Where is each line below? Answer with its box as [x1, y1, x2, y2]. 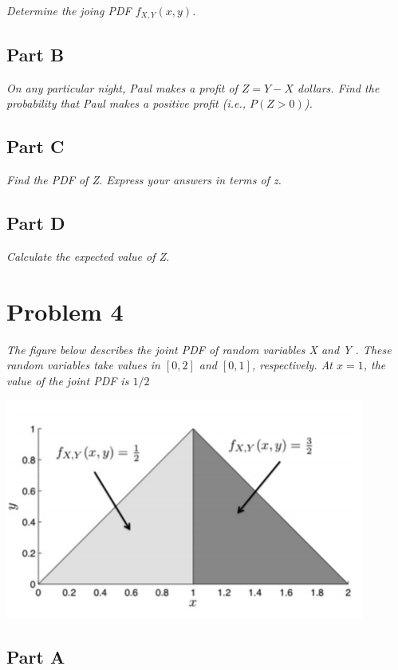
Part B [6, 41, 65, 66]
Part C [6, 134, 65, 159]
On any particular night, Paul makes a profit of [6, 79, 238, 96]
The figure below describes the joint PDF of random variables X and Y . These [6, 341, 392, 357]
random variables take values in [6, 357, 160, 373]
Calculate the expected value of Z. [6, 247, 170, 264]
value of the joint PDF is [6, 372, 129, 388]
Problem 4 [6, 294, 124, 327]
